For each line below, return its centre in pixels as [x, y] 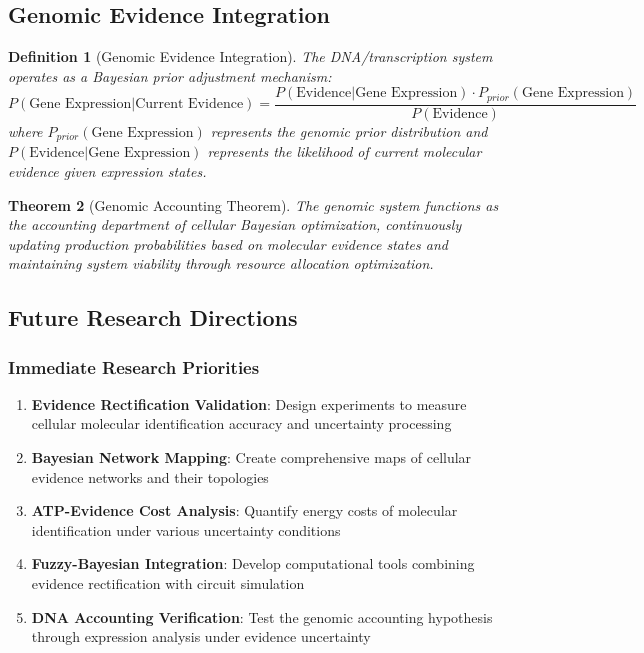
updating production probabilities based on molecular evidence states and [228, 243]
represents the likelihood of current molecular [344, 151]
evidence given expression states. [107, 170]
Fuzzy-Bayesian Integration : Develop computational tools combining [253, 563]
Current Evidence [189, 104]
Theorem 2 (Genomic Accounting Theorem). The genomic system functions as [253, 204]
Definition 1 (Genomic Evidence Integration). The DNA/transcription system [250, 56]
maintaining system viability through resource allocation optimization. [221, 263]
